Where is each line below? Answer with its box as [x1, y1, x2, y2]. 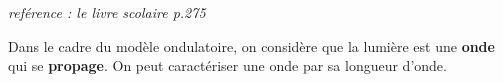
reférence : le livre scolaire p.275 [8, 2, 206, 22]
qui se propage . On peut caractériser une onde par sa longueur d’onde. [8, 55, 447, 76]
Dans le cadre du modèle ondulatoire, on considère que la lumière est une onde [8, 35, 495, 56]
